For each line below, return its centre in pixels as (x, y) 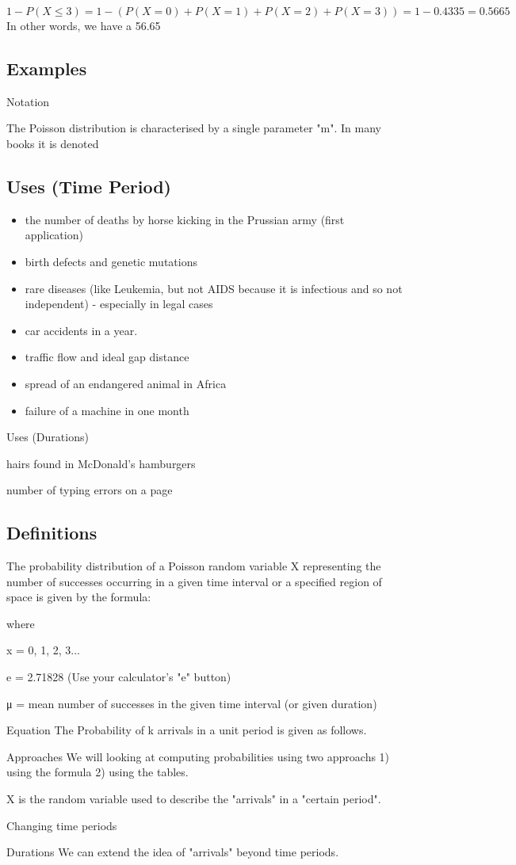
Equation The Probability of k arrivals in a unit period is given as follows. (187, 730)
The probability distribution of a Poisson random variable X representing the (194, 566)
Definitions (52, 533)
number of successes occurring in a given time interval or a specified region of (194, 581)
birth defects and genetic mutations (111, 261)
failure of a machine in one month (107, 410)
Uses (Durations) (48, 437)
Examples (47, 68)
